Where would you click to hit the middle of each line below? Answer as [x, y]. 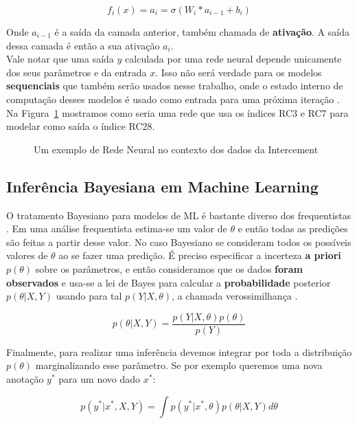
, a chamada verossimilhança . [235, 296]
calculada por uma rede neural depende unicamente [233, 59]
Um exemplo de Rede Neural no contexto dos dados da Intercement [176, 149]
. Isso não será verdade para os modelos [239, 72]
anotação [25, 378]
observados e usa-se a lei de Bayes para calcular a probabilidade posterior [169, 282]
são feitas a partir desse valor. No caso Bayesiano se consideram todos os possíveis [179, 242]
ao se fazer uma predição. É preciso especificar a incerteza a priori [200, 255]
